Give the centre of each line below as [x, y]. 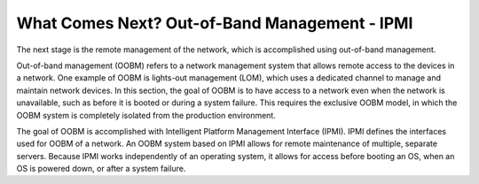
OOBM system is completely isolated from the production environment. [146, 115]
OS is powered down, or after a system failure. [101, 169]
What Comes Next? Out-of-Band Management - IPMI [215, 23]
